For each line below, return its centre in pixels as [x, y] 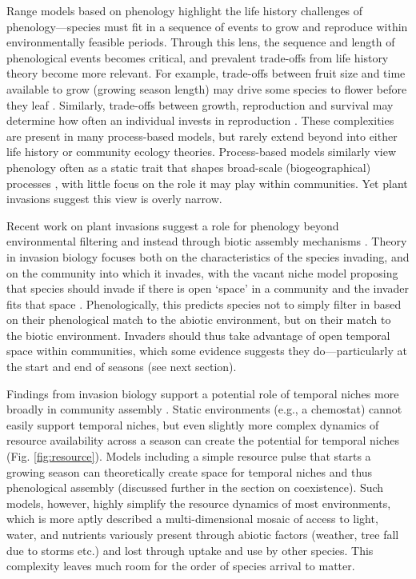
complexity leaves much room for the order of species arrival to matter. [181, 566]
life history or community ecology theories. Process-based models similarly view [202, 152]
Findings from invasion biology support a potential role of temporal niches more [203, 393]
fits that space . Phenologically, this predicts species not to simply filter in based [204, 303]
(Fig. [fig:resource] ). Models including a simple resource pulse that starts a [189, 456]
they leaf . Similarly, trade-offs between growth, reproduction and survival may [200, 104]
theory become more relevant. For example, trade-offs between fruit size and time [206, 73]
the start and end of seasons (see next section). [122, 367]
